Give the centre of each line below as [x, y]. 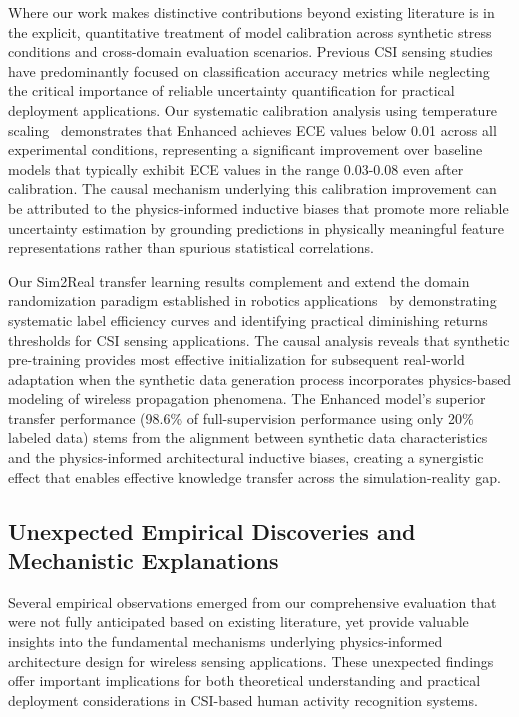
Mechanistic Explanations [143, 560]
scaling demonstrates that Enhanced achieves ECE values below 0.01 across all [252, 129]
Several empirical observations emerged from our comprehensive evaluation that [252, 601]
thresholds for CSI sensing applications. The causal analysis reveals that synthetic [259, 339]
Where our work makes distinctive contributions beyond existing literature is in [251, 12]
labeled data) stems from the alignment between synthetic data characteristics [248, 437]
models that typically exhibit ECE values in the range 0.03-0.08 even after [236, 168]
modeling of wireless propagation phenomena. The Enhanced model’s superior [247, 398]
